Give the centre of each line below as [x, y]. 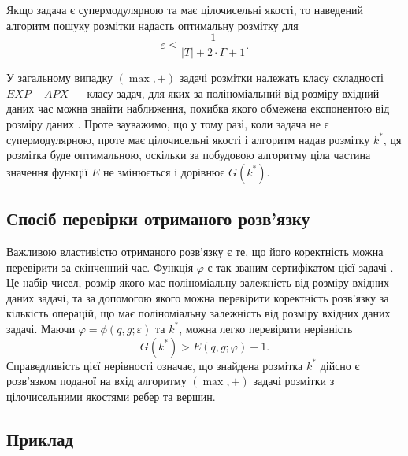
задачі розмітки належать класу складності [281, 78]
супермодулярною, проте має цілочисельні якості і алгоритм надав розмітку [188, 139]
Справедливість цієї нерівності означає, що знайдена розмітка [155, 365]
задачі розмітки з [294, 381]
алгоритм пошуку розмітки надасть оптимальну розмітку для [152, 25]
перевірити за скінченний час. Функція [100, 267]
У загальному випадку [60, 78]
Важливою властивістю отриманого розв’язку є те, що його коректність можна [195, 252]
